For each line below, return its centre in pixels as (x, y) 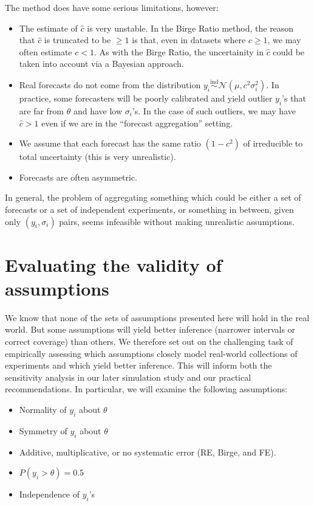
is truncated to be (77, 40)
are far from (42, 110)
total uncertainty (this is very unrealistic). (97, 157)
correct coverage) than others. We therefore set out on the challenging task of (149, 341)
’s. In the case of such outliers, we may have (214, 110)
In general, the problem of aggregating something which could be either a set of (153, 197)
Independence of (49, 494)
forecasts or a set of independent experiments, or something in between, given (149, 209)
